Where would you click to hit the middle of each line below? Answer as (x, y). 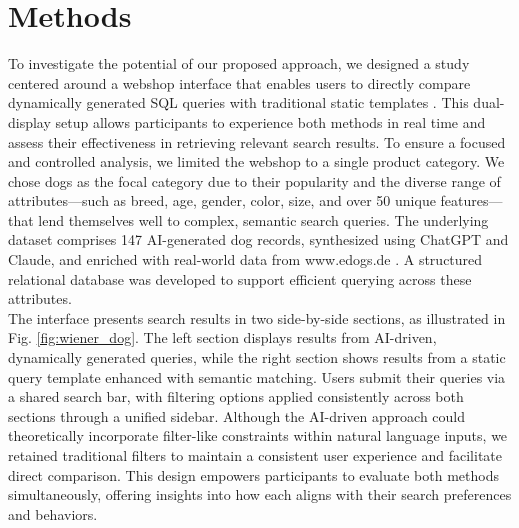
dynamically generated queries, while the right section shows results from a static (257, 357)
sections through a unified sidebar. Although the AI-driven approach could (237, 415)
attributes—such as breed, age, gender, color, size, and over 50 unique (222, 200)
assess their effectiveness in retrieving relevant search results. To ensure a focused (257, 141)
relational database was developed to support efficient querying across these (240, 278)
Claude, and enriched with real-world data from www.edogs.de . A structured (245, 259)
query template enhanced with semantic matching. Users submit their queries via (257, 376)
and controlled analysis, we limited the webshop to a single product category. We (256, 161)
